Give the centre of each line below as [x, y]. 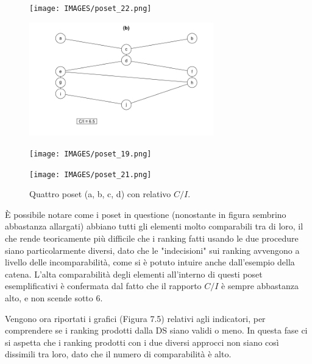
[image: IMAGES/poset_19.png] [90, 154]
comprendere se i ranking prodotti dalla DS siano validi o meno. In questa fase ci [156, 330]
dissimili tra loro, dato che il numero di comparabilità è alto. [118, 354]
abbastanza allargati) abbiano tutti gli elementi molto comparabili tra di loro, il [154, 226]
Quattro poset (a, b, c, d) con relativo [100, 194]
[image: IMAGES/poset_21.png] [90, 174]
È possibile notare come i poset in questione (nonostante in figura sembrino [146, 214]
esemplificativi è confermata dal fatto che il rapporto [103, 286]
